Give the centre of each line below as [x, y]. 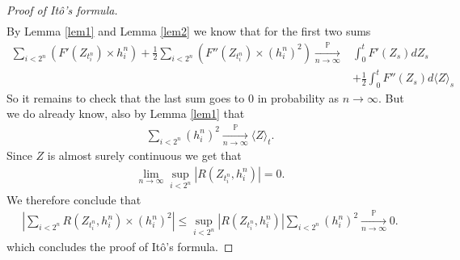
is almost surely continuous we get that [144, 155]
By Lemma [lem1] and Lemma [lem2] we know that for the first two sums [189, 31]
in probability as [298, 97]
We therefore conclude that [74, 199]
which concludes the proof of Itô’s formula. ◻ [120, 246]
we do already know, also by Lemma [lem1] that [126, 113]
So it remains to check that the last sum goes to [126, 97]
